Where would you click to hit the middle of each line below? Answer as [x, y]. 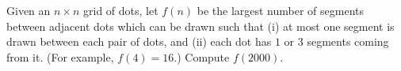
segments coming [348, 41]
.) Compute [202, 56]
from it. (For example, [60, 56]
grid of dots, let [121, 10]
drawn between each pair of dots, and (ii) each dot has [139, 41]
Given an [29, 10]
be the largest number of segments [281, 10]
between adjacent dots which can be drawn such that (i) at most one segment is [200, 26]
